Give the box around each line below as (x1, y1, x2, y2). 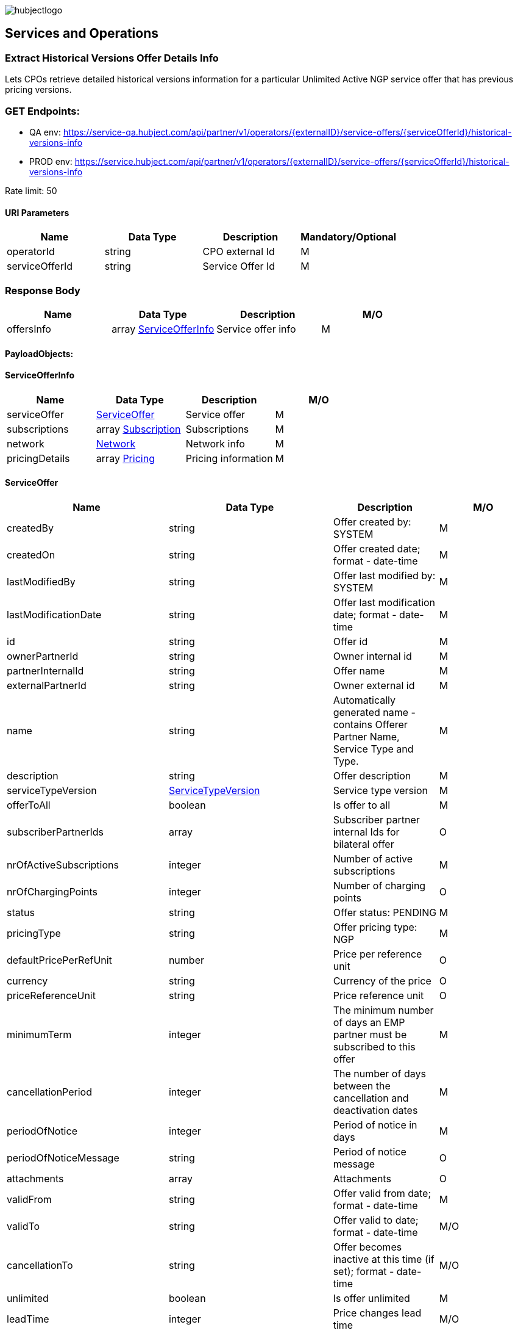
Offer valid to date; (333, 1213, 419, 1226)
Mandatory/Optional (300, 231, 397, 244)
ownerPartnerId (7, 649, 79, 662)
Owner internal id (333, 649, 412, 662)
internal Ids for (333, 825, 400, 838)
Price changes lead (333, 1306, 422, 1319)
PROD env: (29, 156, 73, 167)
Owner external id (333, 679, 415, 692)
